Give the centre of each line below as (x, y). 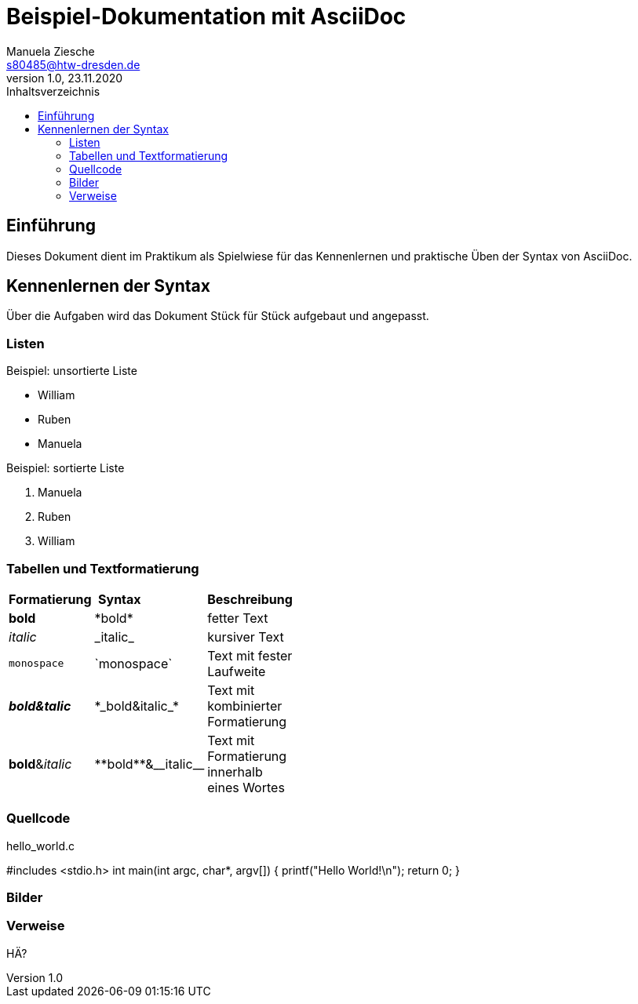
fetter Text (238, 618)
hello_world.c (41, 846)
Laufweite (237, 671)
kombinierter (245, 706)
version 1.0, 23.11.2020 (65, 78)
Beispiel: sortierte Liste (66, 468)
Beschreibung (250, 599)
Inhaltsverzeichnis (53, 91)
